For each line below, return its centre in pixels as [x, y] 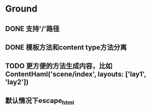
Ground [21, 9]
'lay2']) [17, 82]
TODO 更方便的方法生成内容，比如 [59, 66]
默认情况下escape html [40, 101]
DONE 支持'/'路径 [32, 29]
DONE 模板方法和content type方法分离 [66, 47]
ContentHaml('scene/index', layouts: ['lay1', [76, 74]
